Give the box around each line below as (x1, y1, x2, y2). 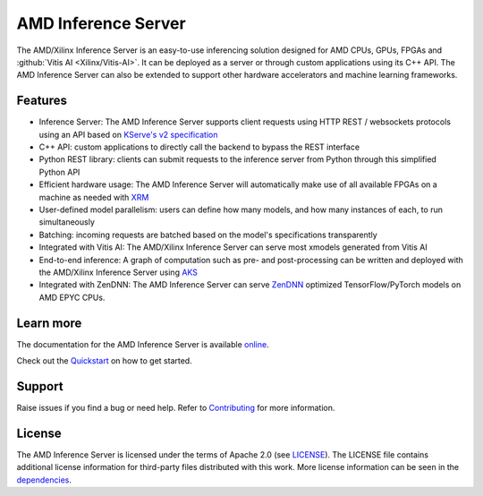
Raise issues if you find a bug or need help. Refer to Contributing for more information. (16, 402, 335, 413)
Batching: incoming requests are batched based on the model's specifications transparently (38, 229, 377, 240)
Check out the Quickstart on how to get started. (16, 355, 192, 366)
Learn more (16, 315, 82, 330)
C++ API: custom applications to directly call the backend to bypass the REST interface (38, 141, 360, 152)
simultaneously (38, 217, 96, 227)
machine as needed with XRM (38, 192, 149, 202)
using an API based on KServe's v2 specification (38, 129, 218, 140)
